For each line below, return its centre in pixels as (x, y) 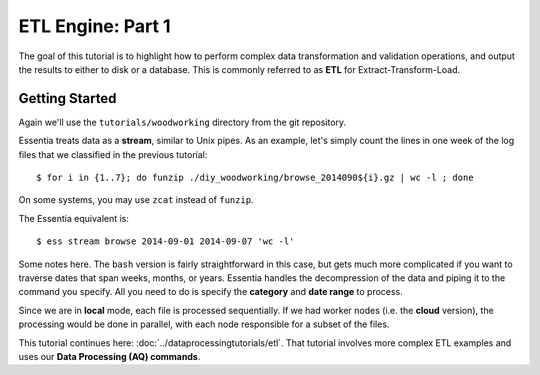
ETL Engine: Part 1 (94, 26)
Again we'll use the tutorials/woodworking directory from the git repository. (182, 122)
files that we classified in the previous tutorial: (113, 154)
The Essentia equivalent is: (74, 218)
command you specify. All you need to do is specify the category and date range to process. (211, 292)
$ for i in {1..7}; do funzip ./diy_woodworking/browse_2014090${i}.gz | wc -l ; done (255, 178)
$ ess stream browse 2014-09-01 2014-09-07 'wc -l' (165, 241)
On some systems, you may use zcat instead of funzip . (136, 200)
